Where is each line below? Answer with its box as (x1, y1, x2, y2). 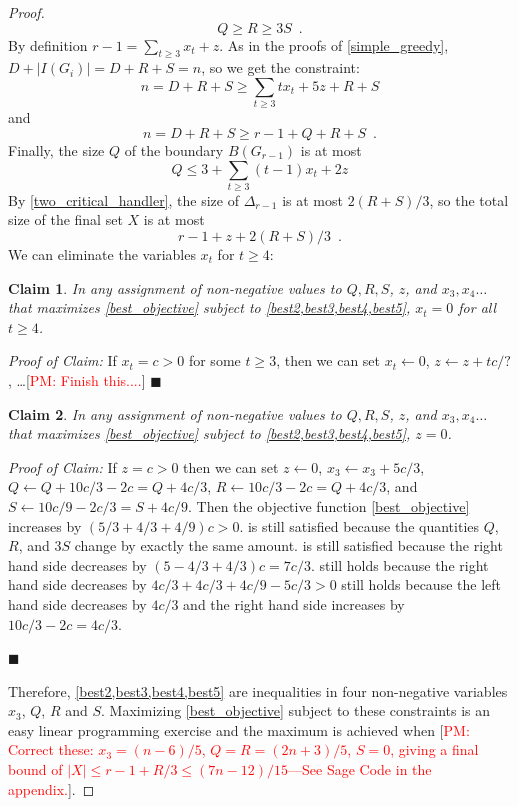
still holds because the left (341, 574, 501, 595)
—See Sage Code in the (288, 759, 432, 780)
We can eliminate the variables (8, 244, 196, 265)
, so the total (429, 189, 509, 210)
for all (458, 297, 497, 318)
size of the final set (8, 209, 123, 230)
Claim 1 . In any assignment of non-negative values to (8, 277, 342, 298)
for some (188, 350, 241, 371)
